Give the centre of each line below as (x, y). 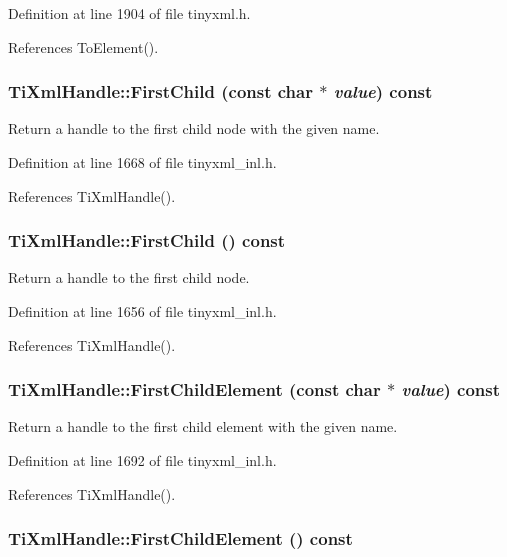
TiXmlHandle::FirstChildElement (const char (194, 389)
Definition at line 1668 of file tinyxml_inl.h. (142, 162)
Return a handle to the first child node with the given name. (194, 128)
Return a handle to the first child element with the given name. (203, 426)
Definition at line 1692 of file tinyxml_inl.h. (142, 460)
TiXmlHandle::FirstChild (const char (160, 91)
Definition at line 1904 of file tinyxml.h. (129, 13)
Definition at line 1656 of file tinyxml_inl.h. (142, 311)
